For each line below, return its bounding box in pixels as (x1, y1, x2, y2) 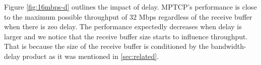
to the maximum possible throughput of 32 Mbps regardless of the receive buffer (4, 11, 252, 22)
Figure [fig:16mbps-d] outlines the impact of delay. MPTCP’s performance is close (4, 2, 257, 12)
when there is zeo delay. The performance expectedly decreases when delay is (4, 21, 242, 32)
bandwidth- (211, 41, 246, 51)
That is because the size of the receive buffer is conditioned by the (4, 41, 209, 51)
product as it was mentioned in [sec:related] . (22, 50, 159, 61)
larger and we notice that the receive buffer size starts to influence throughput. (4, 31, 248, 41)
